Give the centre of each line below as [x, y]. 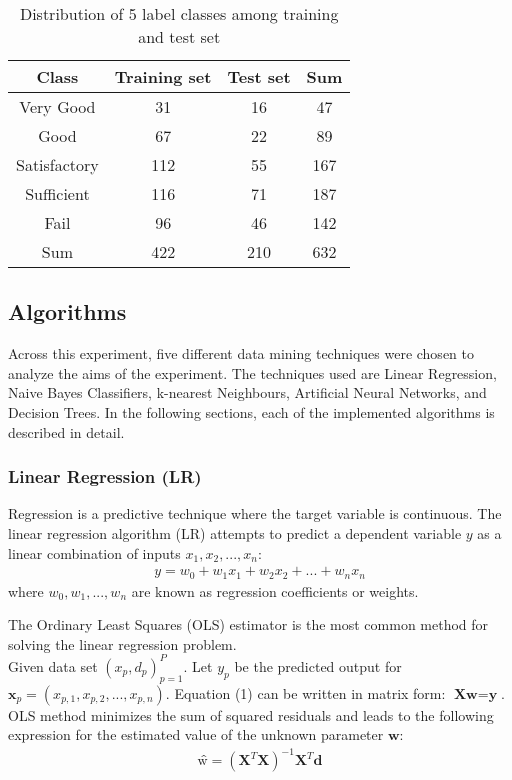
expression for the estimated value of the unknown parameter [196, 734]
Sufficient [57, 193]
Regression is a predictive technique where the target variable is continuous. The [255, 513]
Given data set [53, 665]
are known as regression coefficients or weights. [275, 590]
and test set [179, 36]
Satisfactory [57, 164]
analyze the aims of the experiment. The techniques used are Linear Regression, [252, 372]
